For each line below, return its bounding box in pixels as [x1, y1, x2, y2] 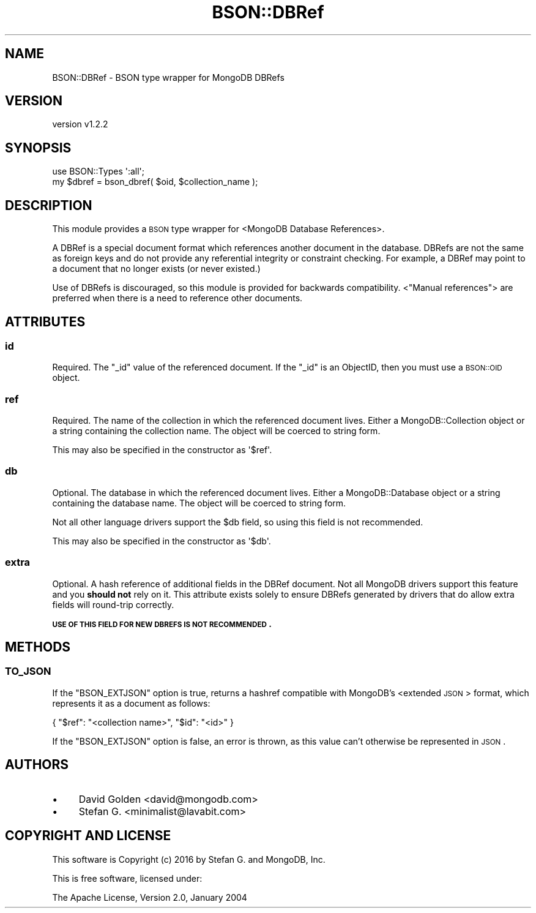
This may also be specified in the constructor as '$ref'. [52, 445, 272, 456]
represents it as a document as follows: [52, 697, 210, 708]
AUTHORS [5, 757, 69, 773]
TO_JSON [5, 665, 51, 678]
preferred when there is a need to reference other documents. [52, 293, 303, 304]
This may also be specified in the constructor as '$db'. [52, 535, 271, 546]
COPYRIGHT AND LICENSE [5, 828, 171, 844]
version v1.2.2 [52, 119, 108, 130]
